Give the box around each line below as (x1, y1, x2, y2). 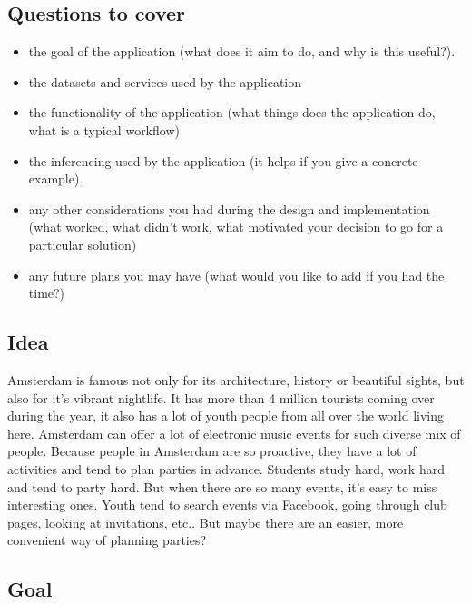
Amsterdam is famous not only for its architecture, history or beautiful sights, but (7, 370, 465, 389)
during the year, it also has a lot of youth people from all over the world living (7, 406, 445, 425)
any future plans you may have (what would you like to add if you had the (28, 265, 445, 284)
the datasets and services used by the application (28, 72, 302, 91)
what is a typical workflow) (28, 120, 180, 139)
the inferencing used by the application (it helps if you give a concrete (28, 151, 418, 170)
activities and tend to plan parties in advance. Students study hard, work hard (7, 459, 445, 478)
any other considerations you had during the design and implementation (28, 199, 430, 218)
